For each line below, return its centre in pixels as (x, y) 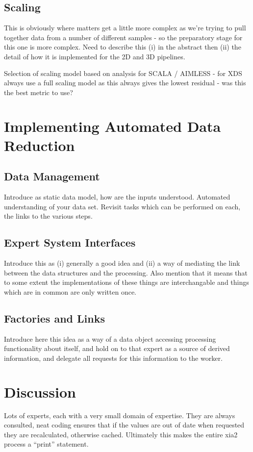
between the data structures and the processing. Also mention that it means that (126, 272)
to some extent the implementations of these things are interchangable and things (126, 282)
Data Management (52, 176)
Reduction (39, 145)
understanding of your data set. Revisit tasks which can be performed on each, (122, 206)
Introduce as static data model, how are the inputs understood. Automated (117, 197)
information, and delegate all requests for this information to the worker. (113, 358)
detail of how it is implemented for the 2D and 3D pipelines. (95, 56)
